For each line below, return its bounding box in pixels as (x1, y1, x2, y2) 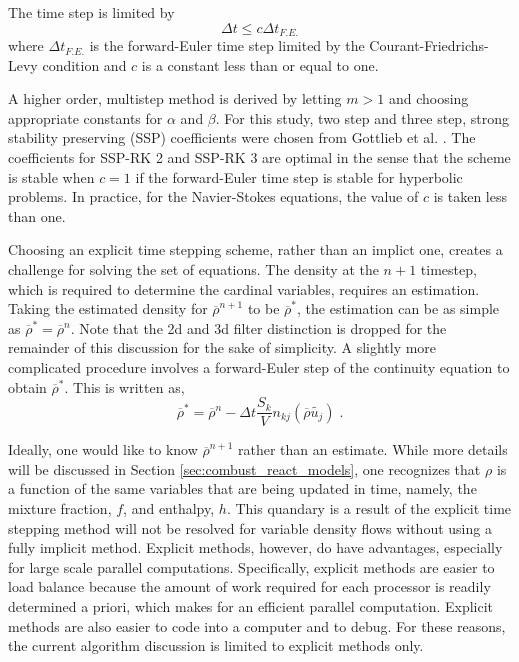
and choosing (388, 88, 469, 109)
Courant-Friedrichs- (369, 35, 489, 56)
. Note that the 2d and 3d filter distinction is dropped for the (70, 317, 447, 338)
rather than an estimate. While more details (238, 439, 508, 460)
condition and (42, 54, 127, 75)
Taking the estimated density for (8, 298, 208, 319)
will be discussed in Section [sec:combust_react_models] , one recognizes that (8, 458, 481, 479)
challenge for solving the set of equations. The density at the (8, 258, 379, 279)
